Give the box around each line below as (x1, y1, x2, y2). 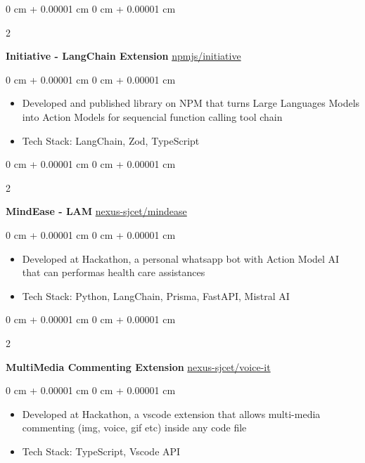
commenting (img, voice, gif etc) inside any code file (22, 420, 247, 435)
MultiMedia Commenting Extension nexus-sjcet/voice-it (6, 359, 271, 374)
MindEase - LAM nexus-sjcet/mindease (6, 204, 187, 219)
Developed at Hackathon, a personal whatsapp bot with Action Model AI (22, 251, 340, 266)
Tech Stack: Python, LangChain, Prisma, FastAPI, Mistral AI (22, 288, 290, 303)
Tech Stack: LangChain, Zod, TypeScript (22, 133, 200, 148)
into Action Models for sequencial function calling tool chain (22, 109, 283, 124)
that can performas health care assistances (22, 265, 205, 280)
